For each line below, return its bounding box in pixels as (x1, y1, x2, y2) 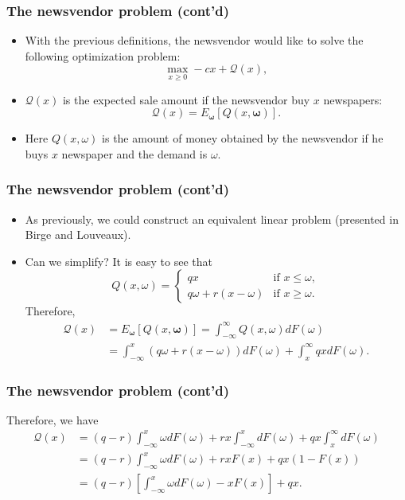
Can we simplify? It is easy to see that (25, 252, 212, 269)
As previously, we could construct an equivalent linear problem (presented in (25, 210, 399, 227)
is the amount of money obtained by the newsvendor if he (102, 130, 384, 146)
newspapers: (323, 91, 383, 107)
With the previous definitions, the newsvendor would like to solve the (25, 32, 364, 49)
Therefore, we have (6, 411, 99, 428)
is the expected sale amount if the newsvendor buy (62, 91, 310, 107)
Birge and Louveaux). (25, 226, 131, 243)
